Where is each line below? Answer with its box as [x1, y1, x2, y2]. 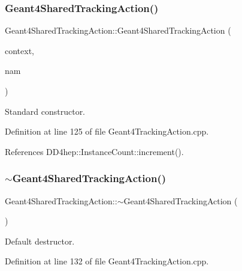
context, [5, 44, 34, 56]
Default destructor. [5, 234, 75, 247]
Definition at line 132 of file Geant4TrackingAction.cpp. [5, 255, 209, 267]
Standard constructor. [5, 105, 86, 117]
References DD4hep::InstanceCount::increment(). [5, 145, 184, 157]
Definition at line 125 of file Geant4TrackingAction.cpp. [5, 125, 209, 138]
